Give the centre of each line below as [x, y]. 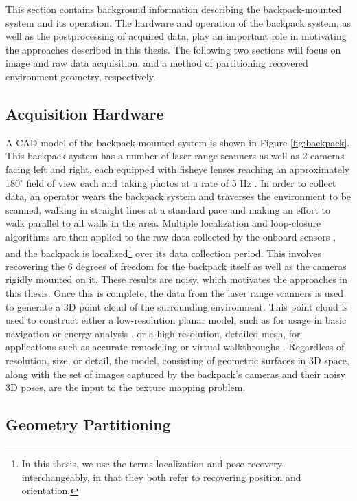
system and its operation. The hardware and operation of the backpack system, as [178, 22]
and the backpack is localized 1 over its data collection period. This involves [164, 252]
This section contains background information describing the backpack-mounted [174, 9]
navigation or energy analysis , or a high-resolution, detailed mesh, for [153, 333]
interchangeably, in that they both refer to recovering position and [161, 477]
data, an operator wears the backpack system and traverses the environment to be [178, 196]
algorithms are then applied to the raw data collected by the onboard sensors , [171, 236]
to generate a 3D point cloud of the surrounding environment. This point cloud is [177, 306]
